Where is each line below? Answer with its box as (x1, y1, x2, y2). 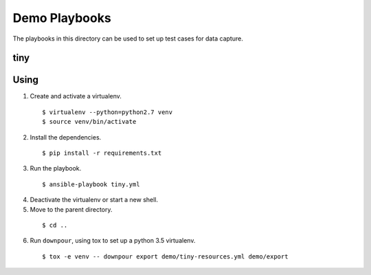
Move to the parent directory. (30, 205, 113, 213)
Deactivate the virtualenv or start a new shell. (30, 196, 158, 204)
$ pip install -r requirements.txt (42, 149, 162, 157)
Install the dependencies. (30, 133, 102, 141)
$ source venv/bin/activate (42, 118, 137, 126)
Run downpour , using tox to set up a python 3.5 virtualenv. (30, 236, 196, 245)
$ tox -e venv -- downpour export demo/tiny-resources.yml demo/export (42, 252, 289, 261)
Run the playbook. (30, 164, 82, 173)
